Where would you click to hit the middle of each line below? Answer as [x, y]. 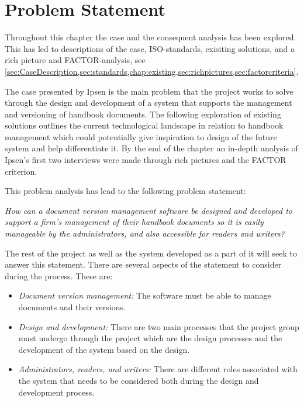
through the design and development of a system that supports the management [148, 103]
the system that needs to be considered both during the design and [139, 380]
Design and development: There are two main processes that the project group [159, 326]
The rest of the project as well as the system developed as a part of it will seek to [151, 253]
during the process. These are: [59, 275]
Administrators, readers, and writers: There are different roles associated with [158, 369]
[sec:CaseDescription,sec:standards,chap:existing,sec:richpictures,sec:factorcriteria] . [152, 71]
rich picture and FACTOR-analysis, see [75, 60]
